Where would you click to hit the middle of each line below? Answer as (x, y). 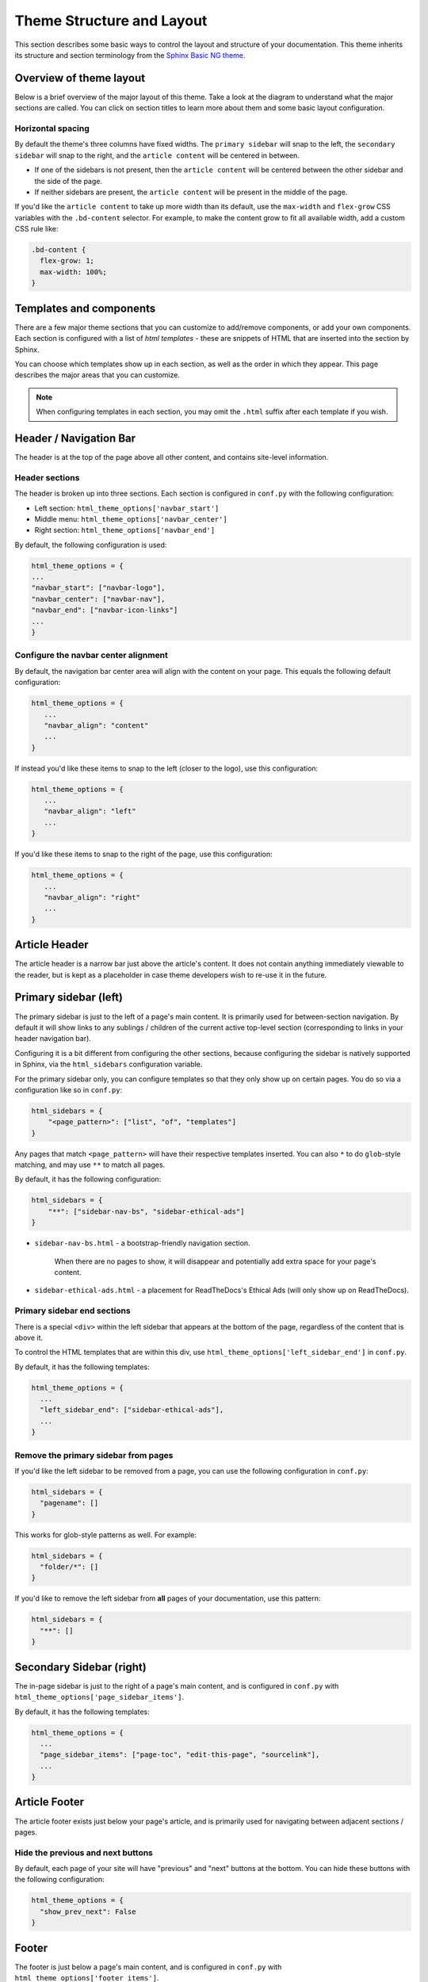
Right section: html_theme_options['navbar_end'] (125, 530)
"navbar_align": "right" (92, 897)
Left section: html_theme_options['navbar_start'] (127, 508)
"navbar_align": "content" (96, 725)
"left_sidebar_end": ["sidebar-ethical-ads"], (132, 1410)
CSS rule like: (36, 229)
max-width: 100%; (73, 272)
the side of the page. (69, 181)
